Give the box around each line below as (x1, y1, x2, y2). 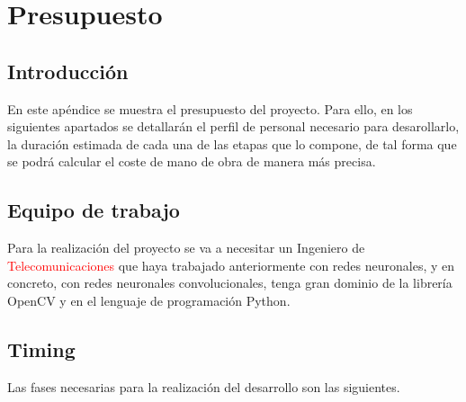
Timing (7, 335, 76, 362)
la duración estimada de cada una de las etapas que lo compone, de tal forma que (7, 134, 457, 153)
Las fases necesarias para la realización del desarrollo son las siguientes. (7, 377, 400, 396)
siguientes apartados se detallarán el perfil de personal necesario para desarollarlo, (7, 117, 460, 136)
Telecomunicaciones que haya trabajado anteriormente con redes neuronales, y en (7, 255, 455, 274)
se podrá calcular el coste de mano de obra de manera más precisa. (7, 152, 376, 171)
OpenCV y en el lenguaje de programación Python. (7, 290, 291, 309)
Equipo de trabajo (7, 196, 180, 224)
